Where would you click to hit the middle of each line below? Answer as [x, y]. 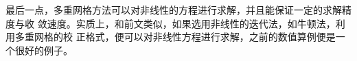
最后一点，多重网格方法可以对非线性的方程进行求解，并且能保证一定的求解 [174, 10]
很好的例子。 [44, 50]
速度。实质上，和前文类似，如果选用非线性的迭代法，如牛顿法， [191, 23]
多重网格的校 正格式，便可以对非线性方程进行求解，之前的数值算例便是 [175, 37]
